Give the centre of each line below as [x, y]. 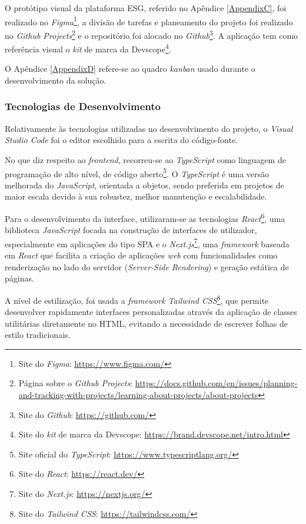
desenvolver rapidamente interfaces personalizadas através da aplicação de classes [151, 312]
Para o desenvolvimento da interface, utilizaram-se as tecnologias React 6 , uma [145, 217]
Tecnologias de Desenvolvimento [83, 106]
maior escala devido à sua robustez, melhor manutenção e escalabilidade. [136, 196]
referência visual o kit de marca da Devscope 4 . [88, 48]
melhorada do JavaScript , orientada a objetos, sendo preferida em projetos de [144, 185]
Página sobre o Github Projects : [76, 383]
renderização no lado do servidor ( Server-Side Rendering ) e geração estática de [147, 266]
